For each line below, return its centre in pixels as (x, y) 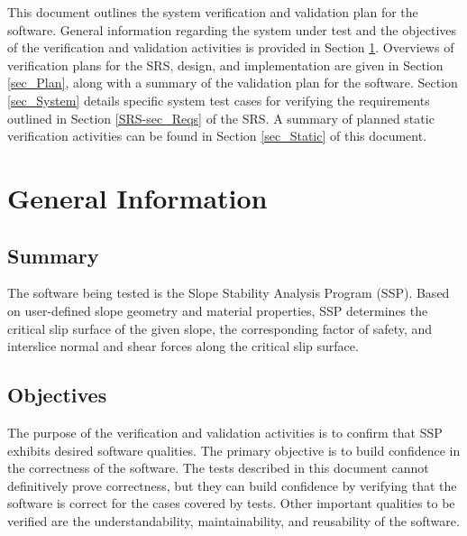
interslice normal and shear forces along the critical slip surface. (183, 346)
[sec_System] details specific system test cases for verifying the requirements (219, 100)
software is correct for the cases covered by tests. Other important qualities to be (231, 503)
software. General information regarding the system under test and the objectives (232, 29)
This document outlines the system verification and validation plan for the (213, 12)
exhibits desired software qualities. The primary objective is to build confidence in (234, 450)
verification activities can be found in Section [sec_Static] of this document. (217, 136)
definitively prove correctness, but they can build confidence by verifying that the (232, 485)
